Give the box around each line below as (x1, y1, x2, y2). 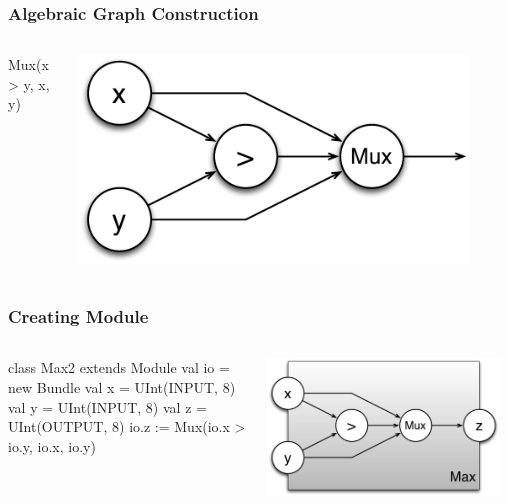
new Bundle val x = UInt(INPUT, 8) (8, 377, 236, 398)
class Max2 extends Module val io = (8, 357, 230, 378)
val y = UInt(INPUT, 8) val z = (8, 396, 207, 417)
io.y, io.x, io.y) (8, 435, 96, 456)
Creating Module (8, 304, 149, 329)
